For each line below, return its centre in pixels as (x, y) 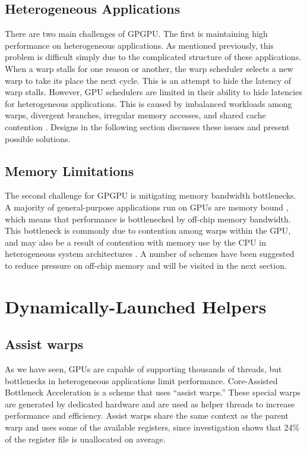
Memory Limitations (69, 170)
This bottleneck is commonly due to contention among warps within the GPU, (148, 230)
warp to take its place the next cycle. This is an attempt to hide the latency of (148, 80)
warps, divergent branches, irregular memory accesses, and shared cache (135, 115)
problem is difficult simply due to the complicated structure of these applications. (153, 57)
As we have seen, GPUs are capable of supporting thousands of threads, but (143, 369)
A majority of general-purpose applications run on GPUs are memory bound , (147, 207)
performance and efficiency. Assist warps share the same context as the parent (147, 415)
